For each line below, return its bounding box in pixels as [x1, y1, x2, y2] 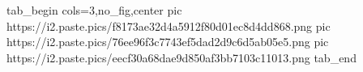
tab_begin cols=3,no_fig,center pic [6, 2, 182, 18]
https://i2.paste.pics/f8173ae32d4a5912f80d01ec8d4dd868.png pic [6, 17, 331, 34]
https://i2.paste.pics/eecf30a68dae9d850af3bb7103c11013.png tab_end [6, 49, 357, 66]
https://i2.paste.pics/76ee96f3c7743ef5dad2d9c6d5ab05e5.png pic [6, 33, 329, 50]
